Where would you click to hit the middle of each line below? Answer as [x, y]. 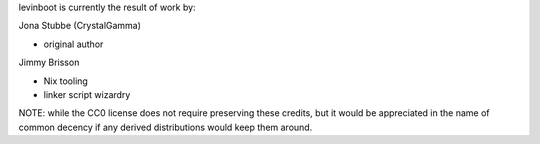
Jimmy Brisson [49, 62]
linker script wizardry [87, 94]
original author [73, 44]
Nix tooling [66, 81]
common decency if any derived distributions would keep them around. [165, 127]
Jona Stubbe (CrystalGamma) [80, 26]
